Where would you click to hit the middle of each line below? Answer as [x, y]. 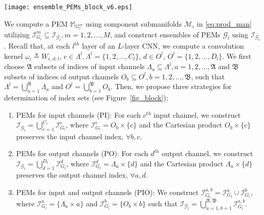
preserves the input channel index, [70, 136]
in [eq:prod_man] [224, 23]
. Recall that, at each [37, 46]
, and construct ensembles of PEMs [165, 34]
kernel [14, 56]
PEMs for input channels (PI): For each [79, 114]
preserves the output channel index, [72, 175]
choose [14, 66]
